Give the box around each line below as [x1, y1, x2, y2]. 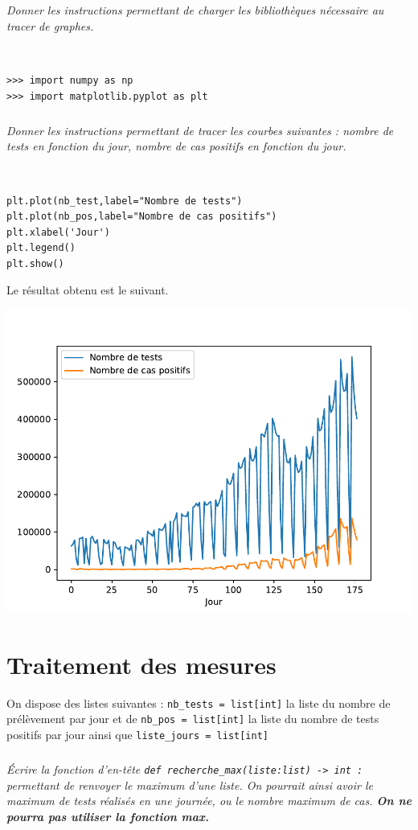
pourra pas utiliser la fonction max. [6, 807, 209, 824]
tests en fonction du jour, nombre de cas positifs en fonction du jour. [6, 138, 346, 154]
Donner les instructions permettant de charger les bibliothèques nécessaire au [6, 2, 384, 18]
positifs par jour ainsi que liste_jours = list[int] [6, 726, 268, 743]
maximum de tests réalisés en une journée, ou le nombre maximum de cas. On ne [6, 792, 412, 809]
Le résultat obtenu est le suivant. [6, 281, 169, 298]
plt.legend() [6, 242, 76, 254]
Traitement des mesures [6, 647, 277, 680]
